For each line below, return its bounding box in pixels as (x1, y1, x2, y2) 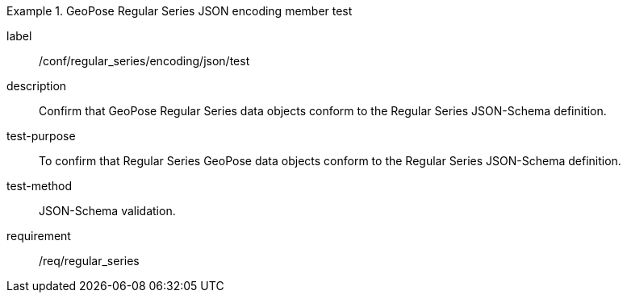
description (6, 79, 67, 93)
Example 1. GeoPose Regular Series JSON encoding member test (6, 4, 353, 18)
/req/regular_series (39, 254, 140, 268)
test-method (6, 179, 72, 193)
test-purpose (6, 129, 76, 143)
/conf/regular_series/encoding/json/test (39, 54, 250, 68)
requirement (6, 229, 71, 243)
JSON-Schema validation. (39, 204, 176, 218)
